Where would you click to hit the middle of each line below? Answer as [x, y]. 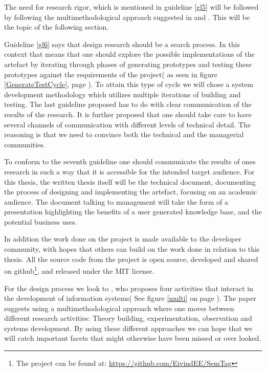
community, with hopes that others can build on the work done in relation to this [132, 249]
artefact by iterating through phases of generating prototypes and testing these [128, 64]
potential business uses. [41, 221]
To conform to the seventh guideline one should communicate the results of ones [130, 161]
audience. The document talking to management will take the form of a [116, 201]
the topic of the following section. [57, 27]
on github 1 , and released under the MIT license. [79, 270]
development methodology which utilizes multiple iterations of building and [123, 94]
